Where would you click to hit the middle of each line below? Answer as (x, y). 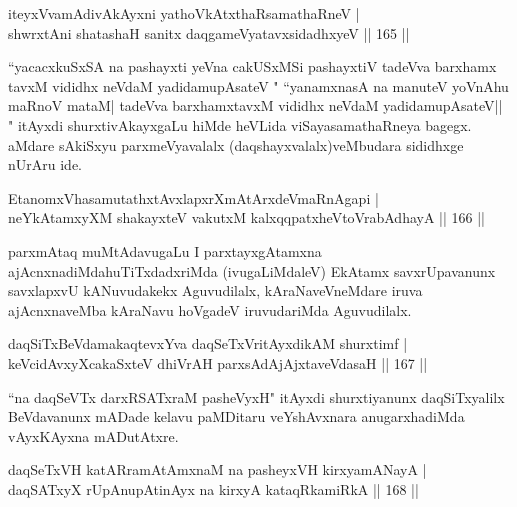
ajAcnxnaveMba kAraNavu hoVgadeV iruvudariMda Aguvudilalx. (210, 309)
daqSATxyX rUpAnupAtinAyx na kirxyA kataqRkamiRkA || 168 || (213, 488)
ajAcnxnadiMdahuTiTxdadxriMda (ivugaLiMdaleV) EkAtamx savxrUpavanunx (252, 270)
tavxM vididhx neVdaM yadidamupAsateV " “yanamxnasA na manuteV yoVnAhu (258, 85)
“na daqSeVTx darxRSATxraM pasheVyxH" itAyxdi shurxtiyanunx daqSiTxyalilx (256, 396)
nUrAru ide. (45, 164)
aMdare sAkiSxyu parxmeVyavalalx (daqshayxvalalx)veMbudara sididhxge (236, 144)
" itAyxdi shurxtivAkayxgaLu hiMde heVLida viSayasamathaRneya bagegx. (240, 124)
